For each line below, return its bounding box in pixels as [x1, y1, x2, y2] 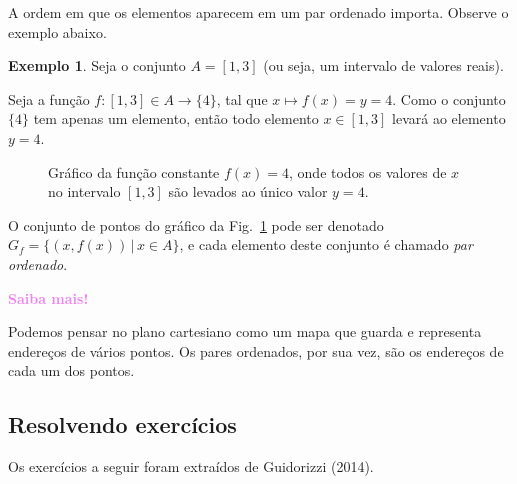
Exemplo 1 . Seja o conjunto [8, 55, 186, 76]
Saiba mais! [8, 287, 89, 308]
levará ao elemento [392, 108, 506, 129]
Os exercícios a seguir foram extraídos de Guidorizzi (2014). [8, 456, 374, 477]
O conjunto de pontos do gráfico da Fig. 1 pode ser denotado [8, 214, 384, 235]
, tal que [216, 88, 268, 109]
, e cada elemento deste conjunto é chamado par [179, 234, 473, 255]
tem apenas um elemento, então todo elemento [33, 108, 319, 129]
